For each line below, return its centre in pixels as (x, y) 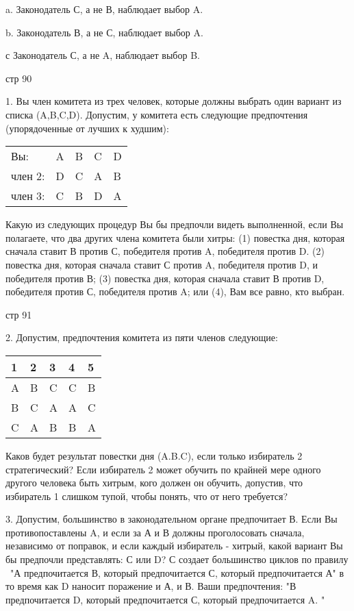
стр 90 (19, 78)
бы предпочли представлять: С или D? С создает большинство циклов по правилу (177, 559)
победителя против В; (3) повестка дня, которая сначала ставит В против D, (165, 278)
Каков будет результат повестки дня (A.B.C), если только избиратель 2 (154, 455)
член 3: (28, 196)
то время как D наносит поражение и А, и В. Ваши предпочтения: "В (151, 586)
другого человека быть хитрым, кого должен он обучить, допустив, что (154, 483)
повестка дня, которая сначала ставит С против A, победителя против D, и (162, 264)
